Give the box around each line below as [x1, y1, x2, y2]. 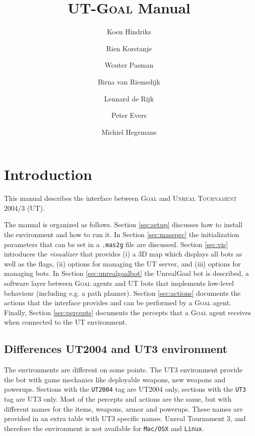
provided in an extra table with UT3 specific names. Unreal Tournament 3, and [4, 413, 246, 424]
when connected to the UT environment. [4, 317, 127, 327]
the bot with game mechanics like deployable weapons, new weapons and [4, 374, 226, 384]
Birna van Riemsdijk [98, 76, 160, 87]
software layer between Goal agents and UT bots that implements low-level [4, 278, 234, 288]
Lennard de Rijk [104, 93, 154, 103]
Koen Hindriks [107, 26, 151, 37]
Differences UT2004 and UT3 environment [4, 341, 228, 356]
